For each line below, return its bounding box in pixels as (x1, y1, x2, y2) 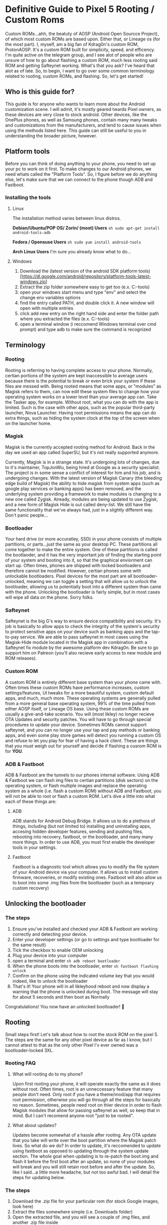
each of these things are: (5, 798, 56, 805)
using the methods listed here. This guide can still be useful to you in (5, 127, 147, 133)
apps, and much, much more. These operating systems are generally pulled (5, 695, 161, 701)
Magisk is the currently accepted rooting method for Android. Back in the (5, 444, 156, 450)
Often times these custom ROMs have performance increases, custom (5, 684, 150, 690)
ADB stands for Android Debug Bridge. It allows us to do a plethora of (12, 818, 156, 824)
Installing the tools (5, 194, 51, 201)
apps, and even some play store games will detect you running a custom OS (5, 732, 162, 738)
